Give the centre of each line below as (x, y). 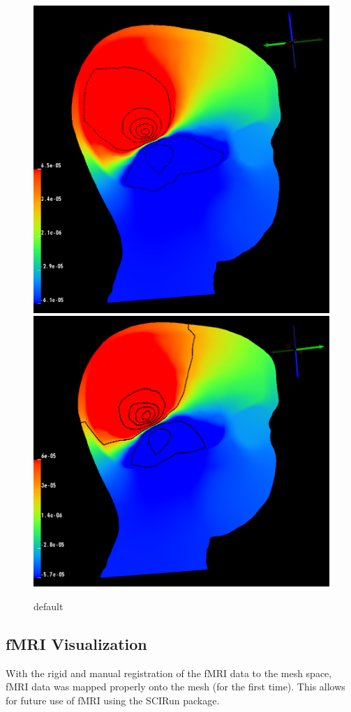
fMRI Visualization (76, 643)
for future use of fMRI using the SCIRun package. (113, 700)
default (48, 606)
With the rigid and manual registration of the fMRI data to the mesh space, (169, 673)
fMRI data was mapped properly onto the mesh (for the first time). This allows (175, 687)
